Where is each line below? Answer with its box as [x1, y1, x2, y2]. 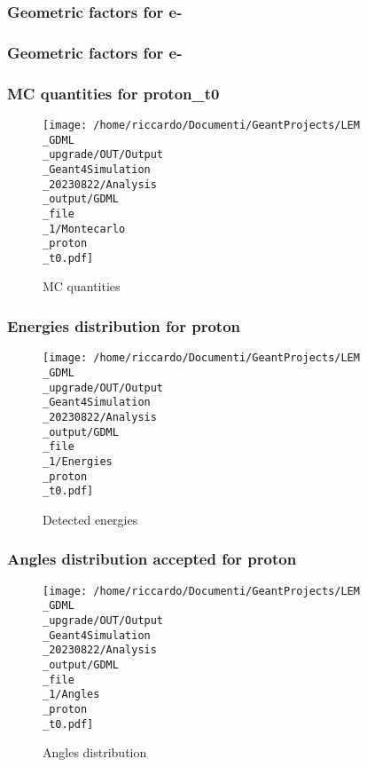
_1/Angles [43, 688, 100, 701]
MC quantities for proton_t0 [7, 82, 220, 104]
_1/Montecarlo [43, 222, 126, 235]
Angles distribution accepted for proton [7, 548, 297, 570]
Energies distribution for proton [7, 314, 241, 336]
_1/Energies [43, 455, 113, 468]
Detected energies [43, 510, 138, 528]
